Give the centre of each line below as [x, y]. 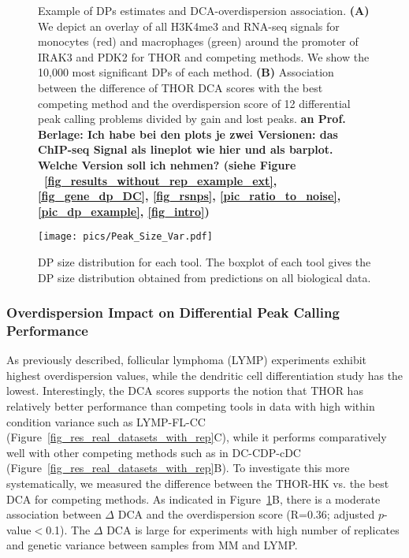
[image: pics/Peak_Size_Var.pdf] [125, 237]
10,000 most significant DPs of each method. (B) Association [186, 72]
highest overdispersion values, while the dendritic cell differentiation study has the [205, 375]
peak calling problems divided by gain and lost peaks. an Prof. [192, 119]
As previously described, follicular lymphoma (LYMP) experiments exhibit [187, 360]
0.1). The [68, 529]
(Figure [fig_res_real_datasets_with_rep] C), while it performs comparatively [197, 437]
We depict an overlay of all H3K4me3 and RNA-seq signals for [189, 26]
